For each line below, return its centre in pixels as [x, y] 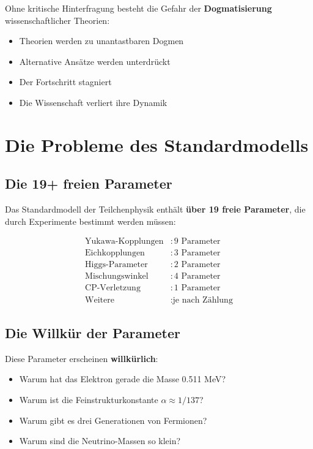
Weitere [100, 300]
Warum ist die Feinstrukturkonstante [89, 399]
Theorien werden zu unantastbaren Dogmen [101, 41]
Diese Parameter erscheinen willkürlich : [82, 358]
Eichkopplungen [115, 253]
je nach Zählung [203, 300]
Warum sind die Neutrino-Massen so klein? [100, 441]
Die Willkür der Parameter [93, 332]
